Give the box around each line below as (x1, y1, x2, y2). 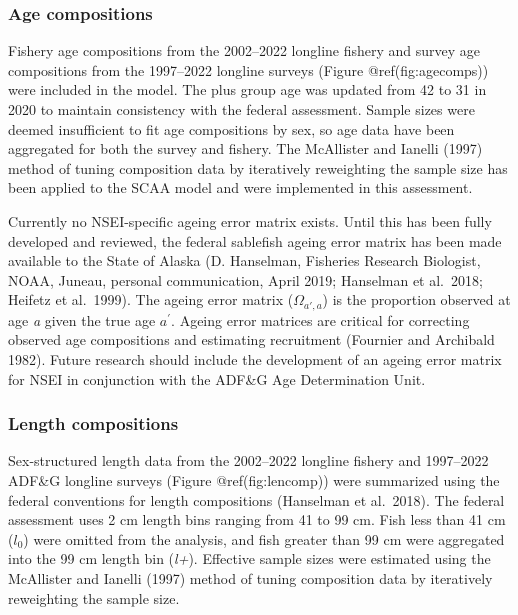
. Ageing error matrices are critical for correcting (171, 309, 470, 330)
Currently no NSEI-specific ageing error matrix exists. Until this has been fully (8, 210, 492, 231)
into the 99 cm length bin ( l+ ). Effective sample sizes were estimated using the (8, 548, 491, 569)
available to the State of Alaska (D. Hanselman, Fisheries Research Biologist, (8, 250, 481, 271)
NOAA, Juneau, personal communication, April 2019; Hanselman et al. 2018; (8, 269, 483, 290)
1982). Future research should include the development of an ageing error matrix (8, 348, 502, 369)
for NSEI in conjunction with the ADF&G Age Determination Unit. (8, 368, 426, 389)
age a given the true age (8, 309, 156, 330)
